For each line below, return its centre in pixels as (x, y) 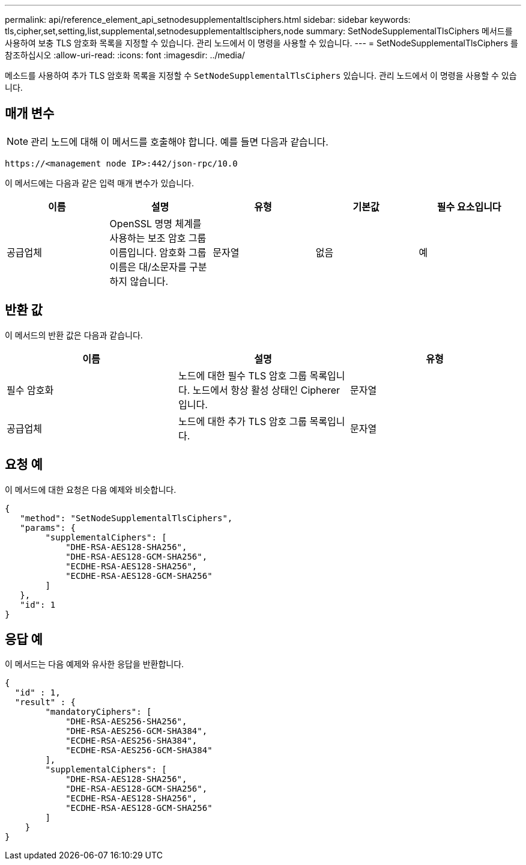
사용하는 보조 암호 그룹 (158, 238)
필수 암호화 (30, 390)
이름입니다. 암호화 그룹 (158, 252)
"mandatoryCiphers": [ (98, 712)
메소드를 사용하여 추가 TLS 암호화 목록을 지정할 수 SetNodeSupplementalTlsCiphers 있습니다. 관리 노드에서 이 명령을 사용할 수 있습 (261, 75)
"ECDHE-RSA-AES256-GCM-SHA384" (139, 750)
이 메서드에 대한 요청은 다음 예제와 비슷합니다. (91, 489)
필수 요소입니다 (469, 206)
